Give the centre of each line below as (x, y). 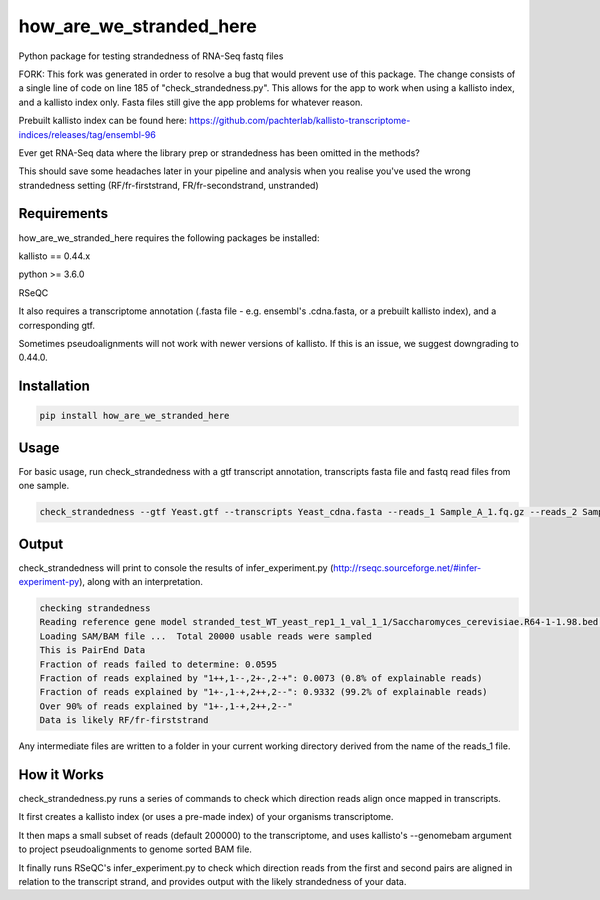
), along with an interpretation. (141, 582)
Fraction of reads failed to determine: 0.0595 (158, 664)
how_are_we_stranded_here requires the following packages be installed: (169, 237)
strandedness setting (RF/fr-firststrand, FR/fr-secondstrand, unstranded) (168, 185)
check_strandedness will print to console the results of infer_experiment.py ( (176, 567)
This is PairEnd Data (92, 650)
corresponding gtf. (56, 325)
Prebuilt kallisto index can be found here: (102, 121)
